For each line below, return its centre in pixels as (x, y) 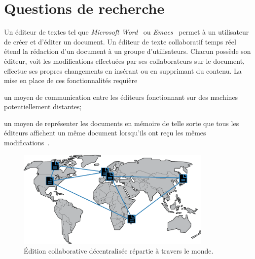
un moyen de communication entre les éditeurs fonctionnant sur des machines (121, 97)
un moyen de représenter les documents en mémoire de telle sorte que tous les (122, 123)
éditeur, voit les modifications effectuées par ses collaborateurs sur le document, (124, 61)
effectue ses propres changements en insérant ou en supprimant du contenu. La (123, 70)
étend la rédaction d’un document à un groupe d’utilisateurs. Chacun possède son (127, 51)
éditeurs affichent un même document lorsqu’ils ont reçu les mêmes (105, 133)
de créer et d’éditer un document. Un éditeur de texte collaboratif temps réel (120, 41)
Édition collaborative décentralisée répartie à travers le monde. (119, 250)
